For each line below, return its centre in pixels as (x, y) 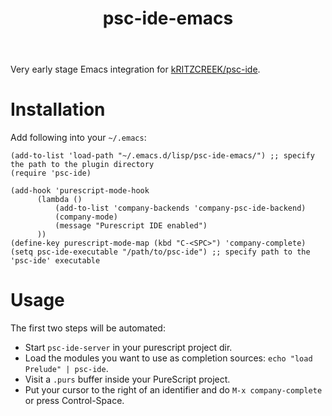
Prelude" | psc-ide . (66, 369)
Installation (58, 109)
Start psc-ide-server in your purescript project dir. (128, 348)
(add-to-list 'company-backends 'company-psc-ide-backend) (180, 208)
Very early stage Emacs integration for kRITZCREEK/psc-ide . (135, 69)
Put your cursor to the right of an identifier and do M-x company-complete (173, 390)
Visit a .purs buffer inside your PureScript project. (127, 379)
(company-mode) (86, 217)
